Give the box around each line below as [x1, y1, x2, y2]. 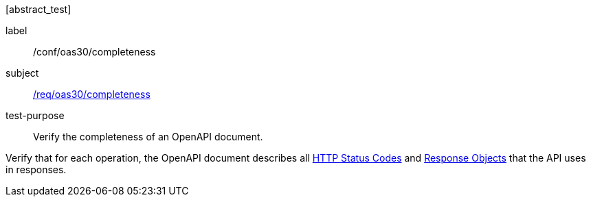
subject [5, 67, 39, 79]
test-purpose [5, 110, 65, 121]
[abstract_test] [5, 3, 71, 15]
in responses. [5, 164, 67, 175]
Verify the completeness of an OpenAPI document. [33, 131, 263, 142]
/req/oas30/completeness [33, 88, 150, 100]
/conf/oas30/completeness [33, 46, 156, 58]
